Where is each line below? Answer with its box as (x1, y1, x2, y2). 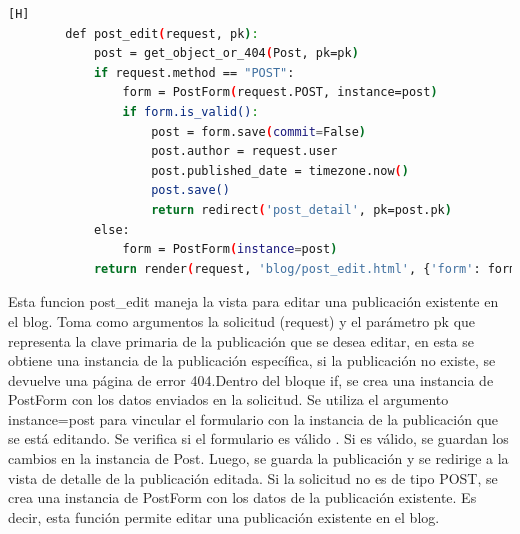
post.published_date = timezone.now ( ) (151, 163, 409, 178)
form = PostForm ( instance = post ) (122, 242, 338, 257)
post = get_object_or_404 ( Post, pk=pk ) (93, 46, 359, 61)
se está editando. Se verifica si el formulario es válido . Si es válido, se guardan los (8, 428, 509, 449)
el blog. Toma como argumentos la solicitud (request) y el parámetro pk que (8, 310, 476, 331)
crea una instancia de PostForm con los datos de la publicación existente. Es (8, 487, 477, 508)
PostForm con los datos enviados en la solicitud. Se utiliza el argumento (8, 389, 449, 410)
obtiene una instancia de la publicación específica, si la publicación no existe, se (8, 350, 496, 371)
